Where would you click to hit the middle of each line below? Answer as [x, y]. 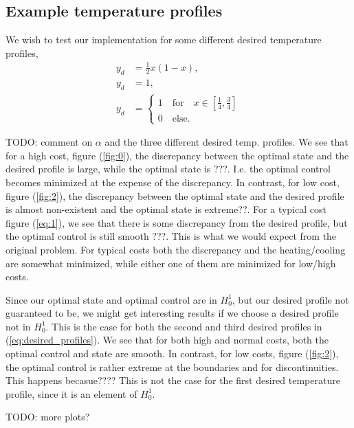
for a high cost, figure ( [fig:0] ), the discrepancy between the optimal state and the [177, 155]
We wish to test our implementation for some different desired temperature [164, 40]
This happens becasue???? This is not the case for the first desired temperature [173, 380]
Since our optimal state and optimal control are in [111, 299]
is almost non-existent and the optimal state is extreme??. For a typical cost [166, 209]
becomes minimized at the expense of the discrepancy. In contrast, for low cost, [173, 182]
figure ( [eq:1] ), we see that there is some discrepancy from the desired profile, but [177, 222]
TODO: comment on [49, 142]
